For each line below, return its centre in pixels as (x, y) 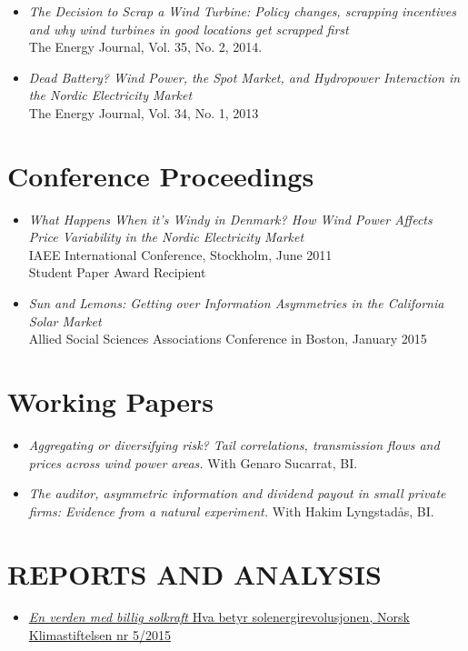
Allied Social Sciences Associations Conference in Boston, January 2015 (228, 339)
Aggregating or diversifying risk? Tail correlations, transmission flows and (234, 444)
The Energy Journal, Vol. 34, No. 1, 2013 (144, 112)
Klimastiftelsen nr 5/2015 (100, 635)
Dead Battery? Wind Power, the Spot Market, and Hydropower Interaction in (244, 77)
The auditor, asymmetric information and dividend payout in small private (237, 493)
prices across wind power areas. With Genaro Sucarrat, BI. (193, 462)
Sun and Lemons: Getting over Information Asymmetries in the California (236, 303)
